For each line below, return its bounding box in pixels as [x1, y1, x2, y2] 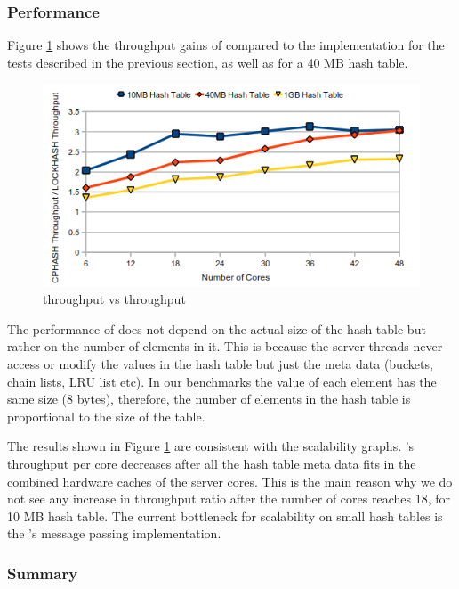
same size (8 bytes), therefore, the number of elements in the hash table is [7, 389, 411, 408]
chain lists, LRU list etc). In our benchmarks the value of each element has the [7, 372, 437, 390]
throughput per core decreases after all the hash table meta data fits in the [7, 454, 416, 472]
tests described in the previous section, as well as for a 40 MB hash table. [7, 53, 408, 71]
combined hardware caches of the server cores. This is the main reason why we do [7, 471, 453, 490]
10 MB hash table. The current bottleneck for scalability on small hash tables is [7, 506, 443, 525]
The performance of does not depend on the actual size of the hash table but [7, 319, 426, 338]
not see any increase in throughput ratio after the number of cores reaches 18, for [7, 489, 450, 508]
